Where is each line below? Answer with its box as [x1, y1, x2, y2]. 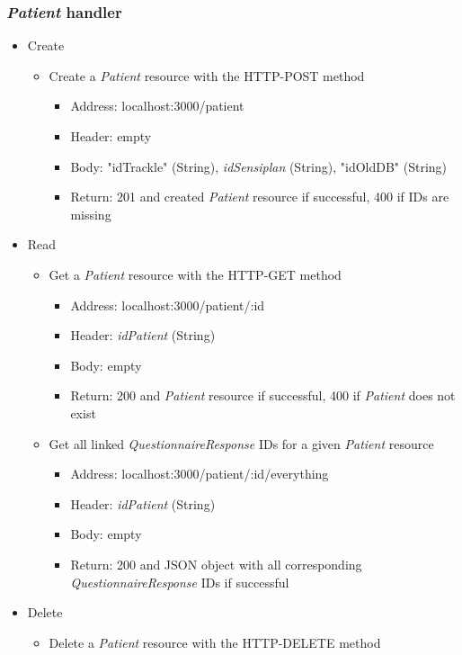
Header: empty [70, 127, 152, 145]
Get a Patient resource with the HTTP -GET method [49, 265, 342, 283]
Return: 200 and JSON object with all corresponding [70, 554, 362, 573]
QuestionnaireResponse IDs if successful [70, 572, 289, 591]
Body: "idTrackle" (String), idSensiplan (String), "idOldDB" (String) [70, 157, 448, 175]
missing [70, 204, 111, 223]
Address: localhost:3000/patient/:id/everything [70, 464, 329, 483]
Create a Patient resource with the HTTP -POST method [49, 66, 365, 85]
